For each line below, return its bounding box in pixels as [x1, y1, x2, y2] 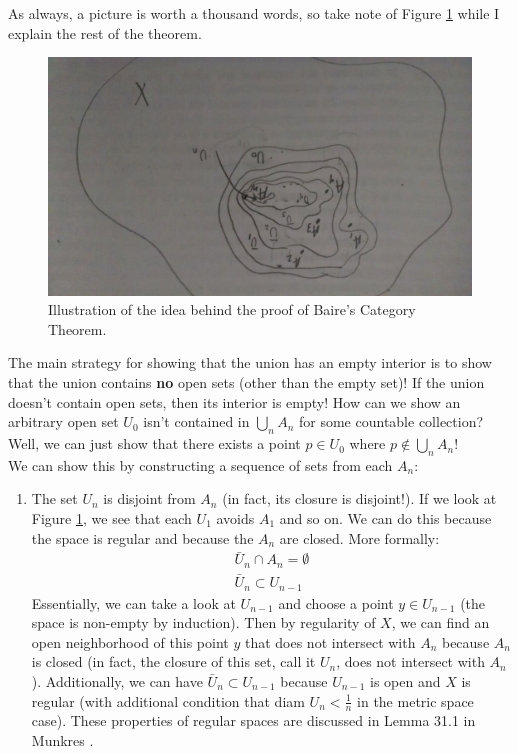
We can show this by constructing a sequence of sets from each [8, 454, 393, 475]
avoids [216, 508, 255, 529]
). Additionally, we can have [31, 671, 203, 691]
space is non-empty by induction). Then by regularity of [31, 612, 376, 633]
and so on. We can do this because [279, 508, 492, 529]
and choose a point [278, 592, 394, 613]
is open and [370, 671, 441, 691]
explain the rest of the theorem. [8, 22, 202, 43]
